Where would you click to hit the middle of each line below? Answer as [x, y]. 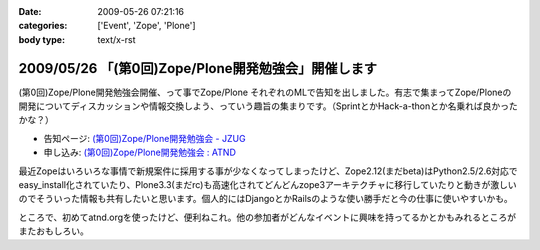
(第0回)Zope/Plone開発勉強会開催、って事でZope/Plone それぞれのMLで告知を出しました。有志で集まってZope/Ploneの [265, 92]
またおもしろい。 [53, 231]
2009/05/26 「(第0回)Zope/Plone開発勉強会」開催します [198, 68]
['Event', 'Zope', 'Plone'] [146, 26]
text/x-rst [116, 39]
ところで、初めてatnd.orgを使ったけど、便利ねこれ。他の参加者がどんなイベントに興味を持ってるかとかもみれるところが [267, 217]
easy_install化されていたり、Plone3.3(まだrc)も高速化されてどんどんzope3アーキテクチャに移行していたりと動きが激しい [267, 185]
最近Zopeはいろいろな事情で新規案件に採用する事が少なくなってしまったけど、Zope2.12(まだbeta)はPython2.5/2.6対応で [268, 171]
